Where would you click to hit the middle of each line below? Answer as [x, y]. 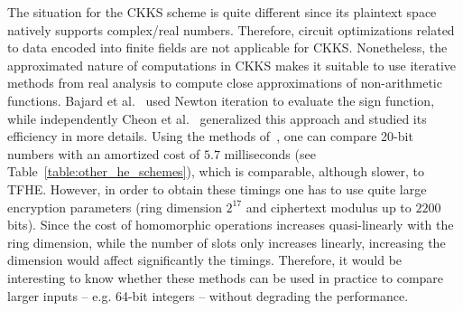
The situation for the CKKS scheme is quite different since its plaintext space [222, 12]
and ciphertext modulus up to [329, 207]
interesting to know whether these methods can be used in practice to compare [226, 277]
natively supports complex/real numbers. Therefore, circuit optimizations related [231, 29]
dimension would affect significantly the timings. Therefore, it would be [205, 260]
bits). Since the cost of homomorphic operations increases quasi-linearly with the [231, 225]
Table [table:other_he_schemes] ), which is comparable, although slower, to [216, 171]
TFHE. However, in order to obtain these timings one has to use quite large [217, 188]
